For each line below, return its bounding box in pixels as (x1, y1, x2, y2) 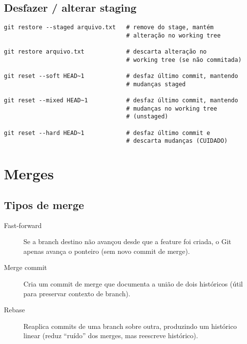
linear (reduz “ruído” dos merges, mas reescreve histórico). (23, 330, 198, 341)
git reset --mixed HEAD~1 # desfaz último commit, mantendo (4, 97, 238, 104)
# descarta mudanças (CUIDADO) (126, 137, 228, 145)
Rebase (4, 305, 25, 315)
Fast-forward (4, 220, 42, 230)
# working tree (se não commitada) (126, 56, 242, 63)
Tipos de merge (4, 197, 84, 212)
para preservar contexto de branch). (23, 288, 130, 298)
